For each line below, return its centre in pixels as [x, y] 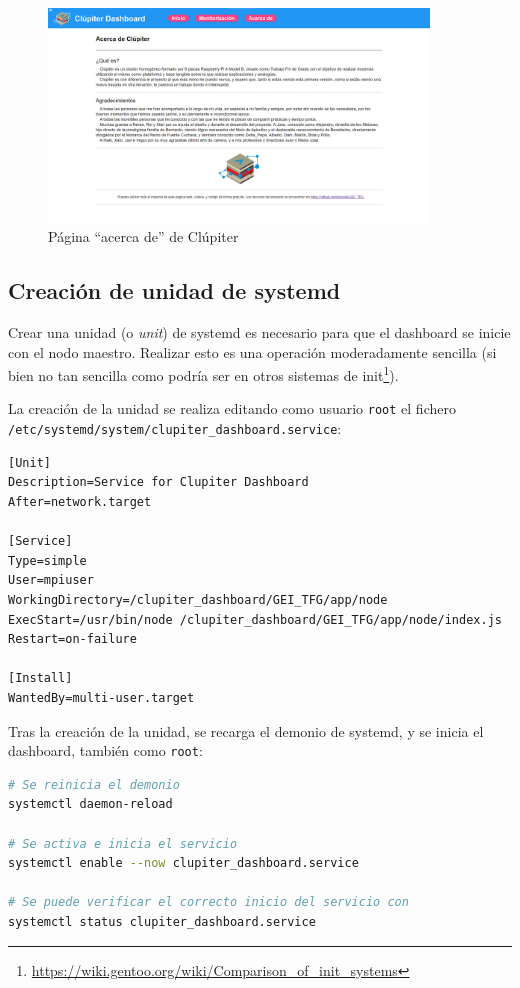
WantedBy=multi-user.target [101, 697]
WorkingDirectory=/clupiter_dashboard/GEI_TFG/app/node [198, 599]
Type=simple [47, 560]
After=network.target [80, 501]
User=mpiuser [51, 580]
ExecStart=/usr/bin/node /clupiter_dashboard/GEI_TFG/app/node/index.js [255, 619]
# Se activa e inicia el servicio [123, 843]
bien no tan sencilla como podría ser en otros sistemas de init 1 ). [203, 373]
